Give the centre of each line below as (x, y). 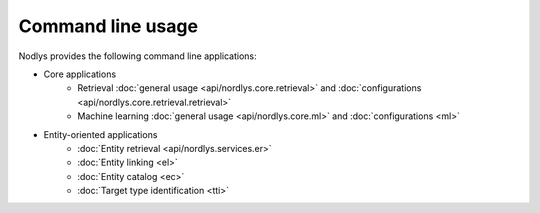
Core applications (80, 74)
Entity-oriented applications (100, 134)
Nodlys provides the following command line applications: (137, 56)
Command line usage (108, 26)
